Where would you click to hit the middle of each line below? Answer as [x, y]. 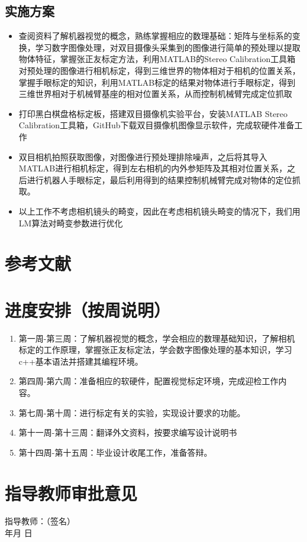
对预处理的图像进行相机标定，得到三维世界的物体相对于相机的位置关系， [159, 70]
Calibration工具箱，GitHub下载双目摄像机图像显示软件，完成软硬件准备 [156, 125]
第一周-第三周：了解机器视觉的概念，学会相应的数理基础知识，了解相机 [157, 338]
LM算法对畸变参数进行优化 [71, 223]
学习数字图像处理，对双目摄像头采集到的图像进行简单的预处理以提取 [168, 47]
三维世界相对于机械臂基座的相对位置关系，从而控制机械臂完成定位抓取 [155, 94]
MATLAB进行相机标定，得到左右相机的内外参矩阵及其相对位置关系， [153, 168]
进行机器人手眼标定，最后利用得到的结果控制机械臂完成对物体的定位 [159, 179]
